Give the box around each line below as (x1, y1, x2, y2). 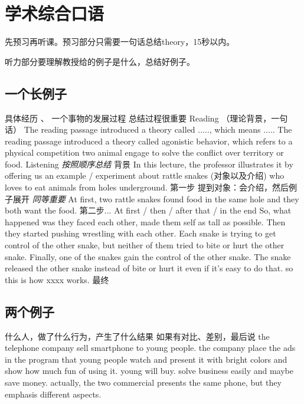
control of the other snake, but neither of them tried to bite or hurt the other (5, 239, 285, 251)
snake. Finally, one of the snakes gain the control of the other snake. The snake (5, 250, 291, 262)
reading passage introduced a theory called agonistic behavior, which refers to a (5, 134, 293, 147)
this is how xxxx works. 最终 (5, 273, 109, 285)
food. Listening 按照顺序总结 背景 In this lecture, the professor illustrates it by (5, 157, 293, 170)
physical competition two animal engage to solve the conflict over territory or (5, 146, 284, 159)
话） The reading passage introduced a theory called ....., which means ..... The (5, 123, 292, 136)
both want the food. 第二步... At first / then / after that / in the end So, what (5, 204, 292, 216)
